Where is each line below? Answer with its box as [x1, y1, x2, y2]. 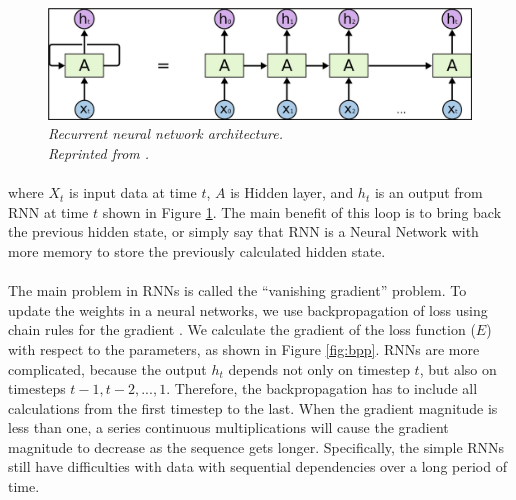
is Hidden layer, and [230, 182, 354, 203]
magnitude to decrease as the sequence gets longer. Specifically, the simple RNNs [8, 436, 505, 457]
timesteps [8, 378, 66, 399]
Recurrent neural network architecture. [48, 123, 283, 144]
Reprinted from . [48, 142, 150, 163]
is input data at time [69, 182, 197, 203]
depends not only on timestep [228, 358, 410, 379]
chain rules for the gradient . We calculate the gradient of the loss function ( [8, 319, 476, 340]
